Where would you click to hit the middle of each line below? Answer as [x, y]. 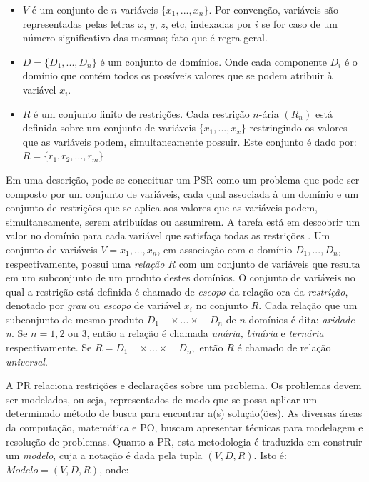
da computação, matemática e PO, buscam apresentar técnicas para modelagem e [184, 427]
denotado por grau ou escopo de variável [93, 305]
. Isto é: [270, 455]
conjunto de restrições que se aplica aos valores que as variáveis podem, [162, 207]
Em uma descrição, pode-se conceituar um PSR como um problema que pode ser [183, 179]
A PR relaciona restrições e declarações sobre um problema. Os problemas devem [184, 385]
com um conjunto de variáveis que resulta [269, 263]
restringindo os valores [298, 127]
